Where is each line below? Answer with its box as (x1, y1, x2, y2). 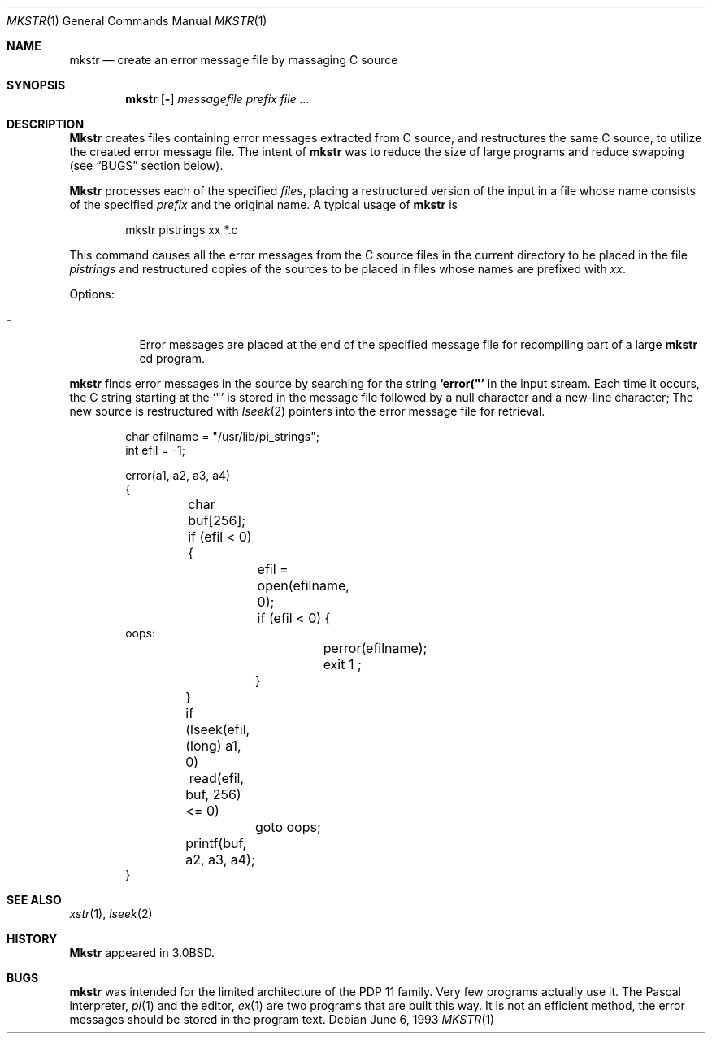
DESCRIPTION (7, 117, 85, 131)
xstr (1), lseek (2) (69, 907, 153, 920)
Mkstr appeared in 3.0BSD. (69, 946, 215, 959)
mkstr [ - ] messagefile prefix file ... (125, 92, 310, 106)
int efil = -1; (125, 443, 185, 457)
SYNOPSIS (7, 78, 66, 92)
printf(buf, (185, 835, 247, 851)
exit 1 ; (323, 656, 362, 672)
